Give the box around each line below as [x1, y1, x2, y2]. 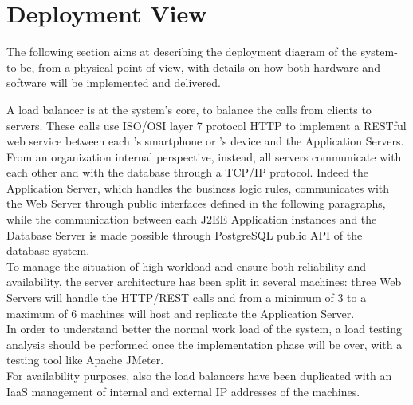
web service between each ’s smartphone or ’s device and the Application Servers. [6, 133, 404, 149]
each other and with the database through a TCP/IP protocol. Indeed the [6, 164, 369, 181]
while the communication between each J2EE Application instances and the [6, 211, 377, 228]
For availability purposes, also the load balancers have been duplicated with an [6, 367, 392, 383]
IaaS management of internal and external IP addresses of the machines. [6, 383, 360, 399]
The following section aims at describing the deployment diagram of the [6, 43, 357, 60]
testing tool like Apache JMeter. [6, 351, 164, 368]
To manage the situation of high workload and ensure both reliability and [6, 257, 367, 274]
